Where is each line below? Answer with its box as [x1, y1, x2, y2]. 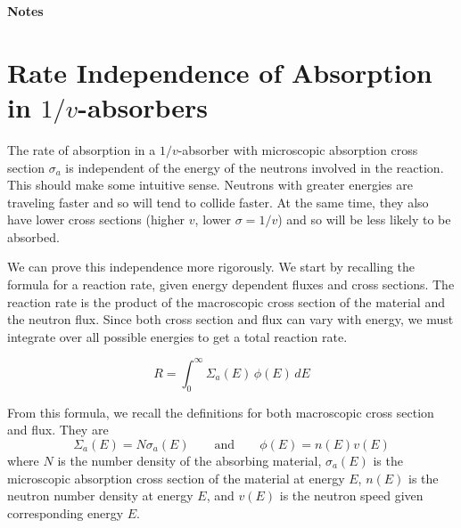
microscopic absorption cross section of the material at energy [7, 468, 345, 487]
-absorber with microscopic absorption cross [177, 140, 418, 158]
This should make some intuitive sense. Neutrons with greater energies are [7, 175, 413, 194]
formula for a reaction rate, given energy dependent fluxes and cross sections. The [7, 275, 455, 294]
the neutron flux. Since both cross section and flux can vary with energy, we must [7, 310, 454, 329]
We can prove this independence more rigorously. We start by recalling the [7, 257, 416, 276]
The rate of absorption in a [7, 140, 156, 158]
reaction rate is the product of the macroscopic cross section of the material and [7, 292, 445, 311]
